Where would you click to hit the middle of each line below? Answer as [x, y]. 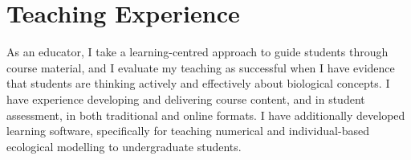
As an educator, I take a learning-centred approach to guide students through [197, 52]
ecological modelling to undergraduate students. [124, 146]
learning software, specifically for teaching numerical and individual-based [188, 131]
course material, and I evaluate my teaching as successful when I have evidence [201, 67]
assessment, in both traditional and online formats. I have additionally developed [206, 115]
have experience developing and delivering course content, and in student [186, 98]
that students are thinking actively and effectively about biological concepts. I [198, 83]
